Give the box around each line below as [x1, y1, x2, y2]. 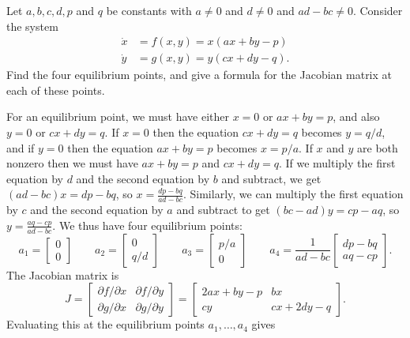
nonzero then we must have [6, 155, 138, 171]
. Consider [352, 2, 403, 18]
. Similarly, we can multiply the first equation [182, 186, 404, 202]
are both [357, 139, 398, 156]
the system [6, 17, 58, 34]
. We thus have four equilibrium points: [52, 216, 243, 233]
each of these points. [6, 81, 105, 98]
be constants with [106, 2, 192, 18]
